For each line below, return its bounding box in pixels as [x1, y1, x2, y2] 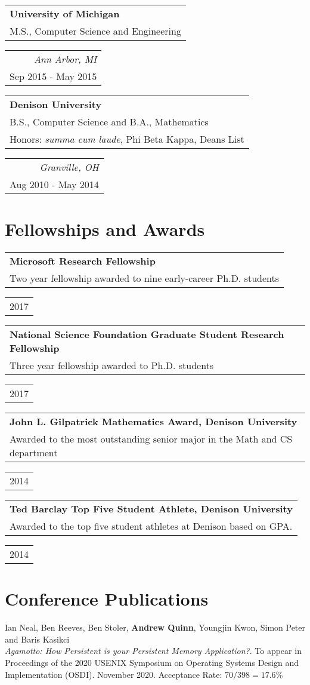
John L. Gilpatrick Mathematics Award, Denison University [10, 414, 297, 429]
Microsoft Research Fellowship [10, 254, 156, 268]
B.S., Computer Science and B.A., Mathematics [10, 115, 209, 128]
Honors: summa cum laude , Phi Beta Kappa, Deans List [10, 132, 244, 146]
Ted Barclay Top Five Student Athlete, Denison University [10, 502, 293, 516]
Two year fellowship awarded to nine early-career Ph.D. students [10, 271, 280, 285]
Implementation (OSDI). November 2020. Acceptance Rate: [5, 668, 222, 680]
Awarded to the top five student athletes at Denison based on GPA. [10, 519, 293, 533]
